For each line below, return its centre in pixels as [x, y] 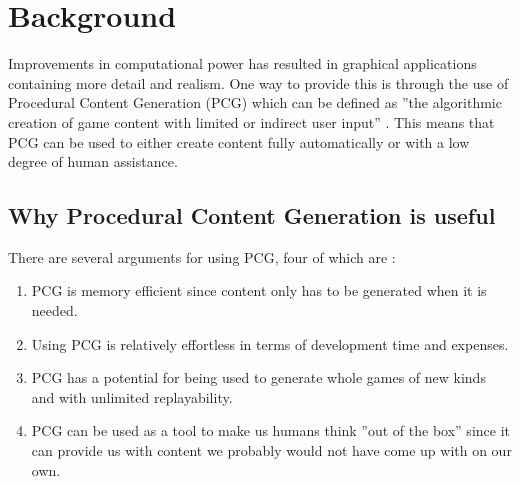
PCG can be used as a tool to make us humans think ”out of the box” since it [270, 430]
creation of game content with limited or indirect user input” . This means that [251, 121]
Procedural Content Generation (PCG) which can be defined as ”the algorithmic [255, 102]
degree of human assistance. [93, 161]
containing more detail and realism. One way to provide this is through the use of [258, 82]
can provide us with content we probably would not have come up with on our [271, 450]
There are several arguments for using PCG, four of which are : [202, 256]
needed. [54, 310]
